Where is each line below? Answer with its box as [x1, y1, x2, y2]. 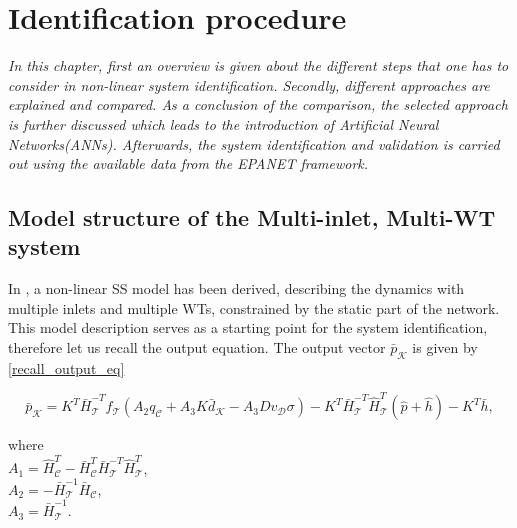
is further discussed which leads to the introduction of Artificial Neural [8, 113, 439, 134]
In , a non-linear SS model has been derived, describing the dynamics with [8, 278, 465, 299]
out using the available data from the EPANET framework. [8, 153, 369, 174]
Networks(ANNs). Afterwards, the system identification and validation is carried [8, 133, 500, 154]
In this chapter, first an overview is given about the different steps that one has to [8, 55, 509, 76]
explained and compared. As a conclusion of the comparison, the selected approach [8, 94, 508, 115]
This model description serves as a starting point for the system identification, [8, 317, 488, 338]
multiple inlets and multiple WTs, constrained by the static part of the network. [8, 297, 500, 318]
